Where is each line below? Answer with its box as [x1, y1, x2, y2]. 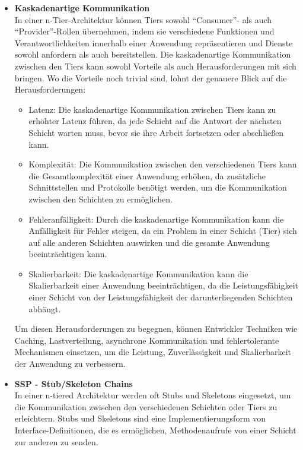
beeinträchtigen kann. [28, 248, 107, 260]
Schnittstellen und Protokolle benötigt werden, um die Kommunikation [28, 181, 287, 194]
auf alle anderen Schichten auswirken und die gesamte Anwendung [28, 236, 270, 248]
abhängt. [28, 302, 61, 315]
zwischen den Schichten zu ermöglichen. [28, 192, 173, 205]
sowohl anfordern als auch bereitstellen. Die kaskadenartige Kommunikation [14, 48, 291, 61]
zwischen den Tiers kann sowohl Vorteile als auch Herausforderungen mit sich [14, 59, 296, 72]
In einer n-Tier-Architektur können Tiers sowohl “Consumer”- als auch [14, 13, 272, 26]
